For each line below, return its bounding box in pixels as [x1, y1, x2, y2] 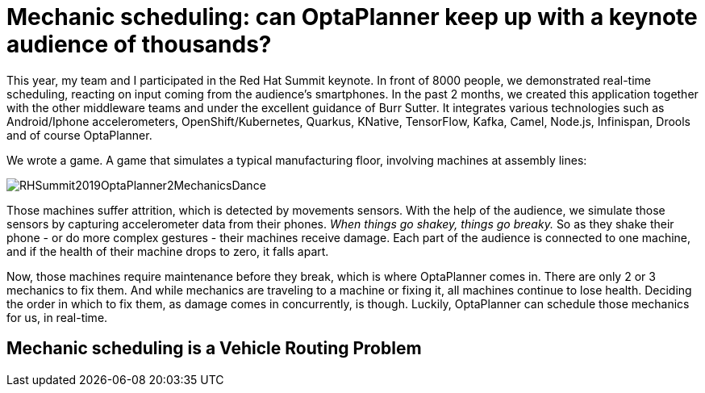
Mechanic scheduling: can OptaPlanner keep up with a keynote [6, 3, 698, 31]
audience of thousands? [6, 31, 272, 58]
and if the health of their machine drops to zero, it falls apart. [6, 244, 329, 258]
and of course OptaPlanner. [6, 128, 152, 142]
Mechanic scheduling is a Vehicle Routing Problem [6, 338, 422, 359]
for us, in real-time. [6, 310, 108, 324]
